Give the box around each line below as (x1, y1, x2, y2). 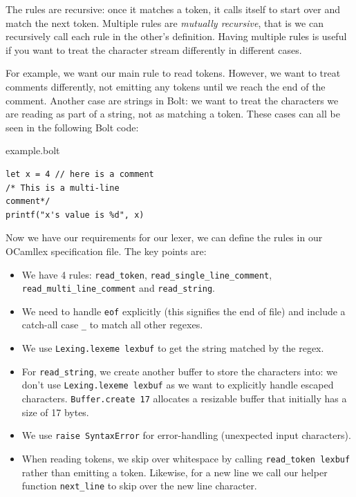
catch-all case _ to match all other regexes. (21, 317, 203, 332)
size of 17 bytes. (21, 404, 89, 419)
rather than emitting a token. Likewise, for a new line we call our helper (21, 465, 328, 479)
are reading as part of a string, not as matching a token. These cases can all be (6, 106, 340, 121)
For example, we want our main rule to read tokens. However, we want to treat (6, 66, 341, 80)
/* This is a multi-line (6, 182, 120, 193)
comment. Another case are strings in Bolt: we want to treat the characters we (6, 93, 339, 107)
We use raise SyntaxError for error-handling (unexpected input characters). (21, 428, 351, 442)
